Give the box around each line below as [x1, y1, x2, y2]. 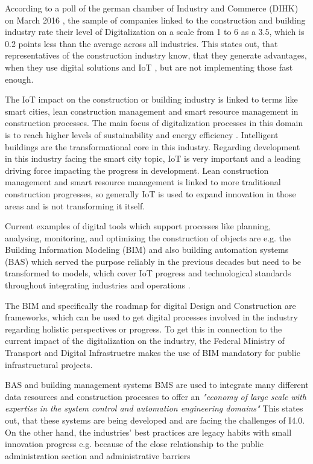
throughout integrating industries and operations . [5, 279, 191, 291]
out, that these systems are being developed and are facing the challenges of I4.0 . [5, 414, 305, 426]
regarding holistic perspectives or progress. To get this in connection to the [5, 322, 282, 335]
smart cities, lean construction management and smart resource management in [5, 104, 299, 117]
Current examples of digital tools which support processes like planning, [5, 220, 271, 232]
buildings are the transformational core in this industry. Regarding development [5, 140, 300, 153]
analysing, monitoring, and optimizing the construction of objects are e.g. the [5, 231, 291, 244]
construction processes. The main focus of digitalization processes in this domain [5, 116, 303, 129]
